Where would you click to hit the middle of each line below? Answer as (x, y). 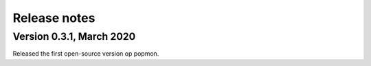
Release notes (54, 18)
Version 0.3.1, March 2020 (74, 36)
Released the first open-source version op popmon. (86, 54)
